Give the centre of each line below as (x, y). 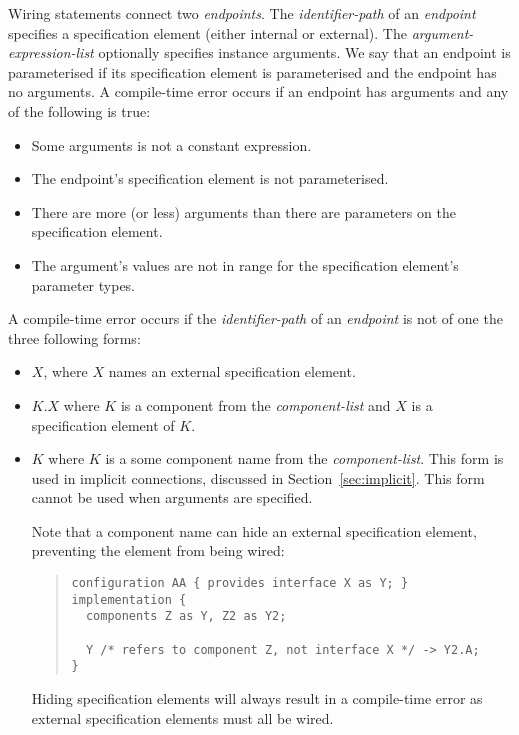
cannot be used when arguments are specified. (172, 497)
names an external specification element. (232, 371)
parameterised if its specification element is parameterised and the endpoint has (252, 71)
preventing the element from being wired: (158, 550)
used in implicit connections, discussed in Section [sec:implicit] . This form (258, 477)
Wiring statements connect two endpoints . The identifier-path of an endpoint (242, 13)
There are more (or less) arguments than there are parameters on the (243, 211)
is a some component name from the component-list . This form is (304, 458)
